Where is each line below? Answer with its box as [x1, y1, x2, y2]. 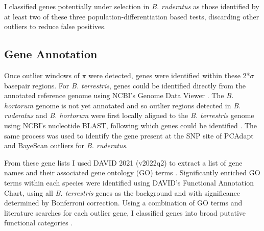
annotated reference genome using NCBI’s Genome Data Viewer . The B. [4, 90, 234, 101]
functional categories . [4, 217, 73, 228]
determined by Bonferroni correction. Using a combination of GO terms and [4, 197, 243, 208]
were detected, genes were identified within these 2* [88, 70, 250, 80]
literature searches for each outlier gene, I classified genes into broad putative [4, 207, 246, 218]
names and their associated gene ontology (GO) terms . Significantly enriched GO [4, 167, 260, 178]
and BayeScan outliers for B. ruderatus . [4, 140, 128, 151]
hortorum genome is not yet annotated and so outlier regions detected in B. [4, 100, 241, 110]
